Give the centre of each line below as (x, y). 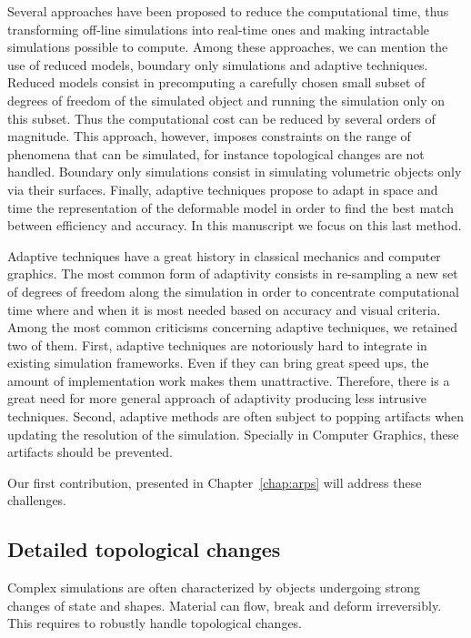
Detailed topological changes (144, 549)
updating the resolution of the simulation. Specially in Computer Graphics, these (233, 434)
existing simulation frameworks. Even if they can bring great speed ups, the (218, 363)
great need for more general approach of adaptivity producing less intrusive (217, 398)
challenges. (37, 500)
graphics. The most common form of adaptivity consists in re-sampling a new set (233, 273)
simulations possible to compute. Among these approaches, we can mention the (228, 47)
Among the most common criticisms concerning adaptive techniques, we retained (233, 327)
